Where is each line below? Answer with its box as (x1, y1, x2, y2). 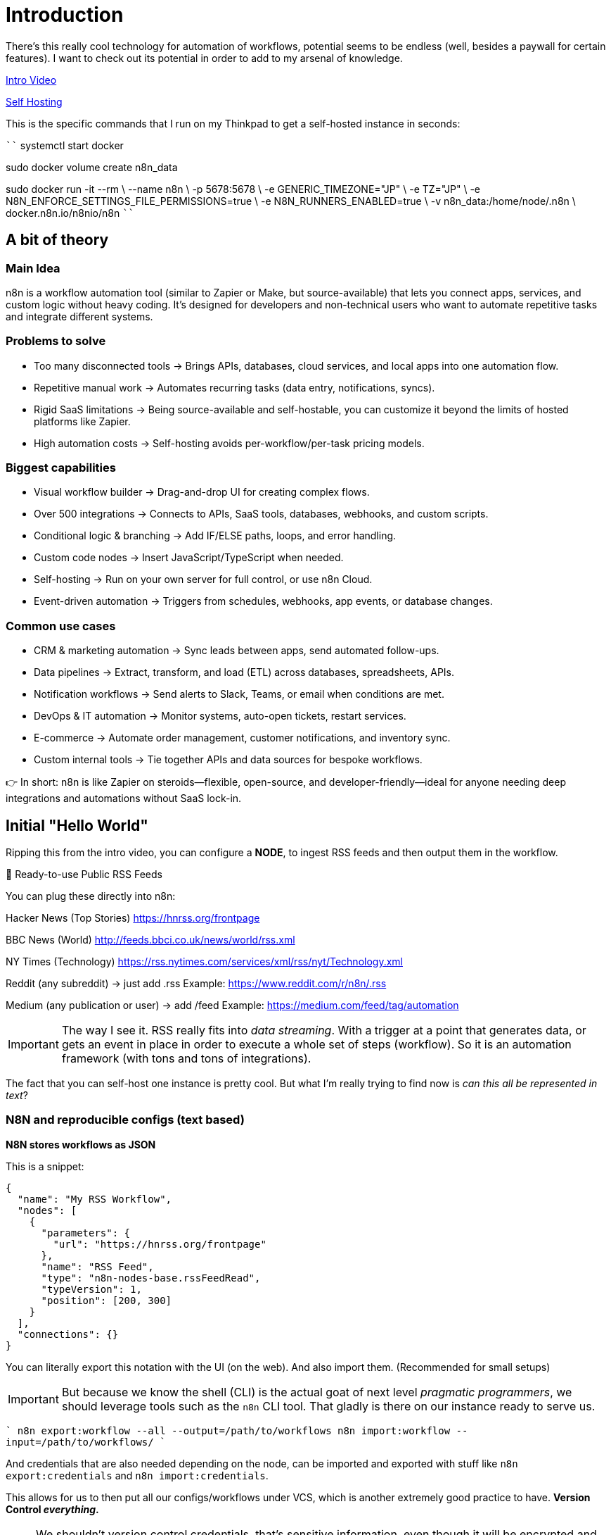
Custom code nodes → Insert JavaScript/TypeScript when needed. (34, 551, 344, 564)
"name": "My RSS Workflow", (17, 1193, 172, 1205)
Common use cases (6, 618, 116, 633)
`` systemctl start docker (6, 139, 124, 151)
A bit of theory (6, 231, 109, 249)
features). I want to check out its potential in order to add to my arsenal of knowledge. (6, 51, 403, 64)
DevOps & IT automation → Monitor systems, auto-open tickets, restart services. (34, 710, 406, 722)
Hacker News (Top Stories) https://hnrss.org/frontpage (6, 912, 260, 925)
